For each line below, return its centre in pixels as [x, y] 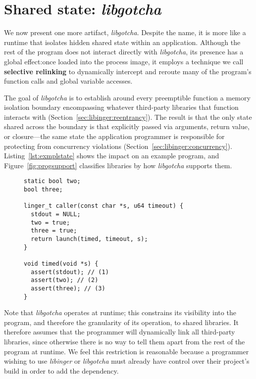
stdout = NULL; [56, 214]
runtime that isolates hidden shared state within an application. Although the [122, 42]
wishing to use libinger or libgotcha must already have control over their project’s [127, 361]
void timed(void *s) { [61, 264]
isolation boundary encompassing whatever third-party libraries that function [121, 107]
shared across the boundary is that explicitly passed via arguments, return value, [127, 126]
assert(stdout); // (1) [70, 272]
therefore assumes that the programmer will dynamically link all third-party [120, 332]
